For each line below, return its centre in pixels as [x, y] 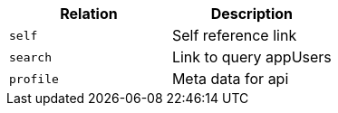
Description [252, 14]
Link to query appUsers [251, 57]
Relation [89, 14]
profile [34, 79]
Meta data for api [230, 79]
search [30, 57]
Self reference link [234, 35]
